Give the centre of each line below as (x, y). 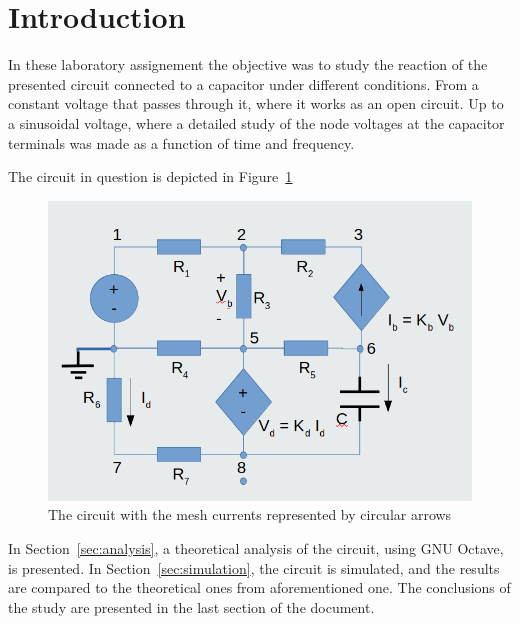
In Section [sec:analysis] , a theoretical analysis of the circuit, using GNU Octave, (256, 547)
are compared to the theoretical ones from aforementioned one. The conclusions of (259, 587)
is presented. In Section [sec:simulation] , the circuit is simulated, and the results (254, 567)
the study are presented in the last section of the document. (191, 606)
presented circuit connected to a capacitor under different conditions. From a (243, 83)
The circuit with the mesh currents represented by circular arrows (250, 514)
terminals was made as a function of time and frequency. (181, 142)
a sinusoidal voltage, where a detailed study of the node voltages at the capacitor (256, 122)
